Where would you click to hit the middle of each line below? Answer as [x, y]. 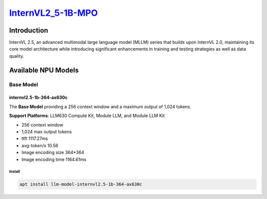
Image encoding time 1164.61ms [54, 159]
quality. [17, 56]
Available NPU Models [44, 70]
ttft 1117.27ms [35, 139]
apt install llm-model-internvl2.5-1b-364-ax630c [81, 184]
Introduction [29, 30]
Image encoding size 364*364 [53, 153]
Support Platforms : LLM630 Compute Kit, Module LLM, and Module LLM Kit [87, 116]
